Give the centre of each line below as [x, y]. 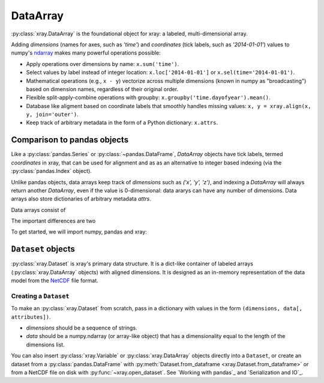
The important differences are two [53, 221]
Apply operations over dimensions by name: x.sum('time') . [103, 64]
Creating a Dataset [40, 296]
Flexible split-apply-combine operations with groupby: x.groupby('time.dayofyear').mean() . [148, 98]
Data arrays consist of [38, 210]
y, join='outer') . [52, 115]
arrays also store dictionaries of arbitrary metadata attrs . [81, 199]
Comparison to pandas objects [70, 140]
